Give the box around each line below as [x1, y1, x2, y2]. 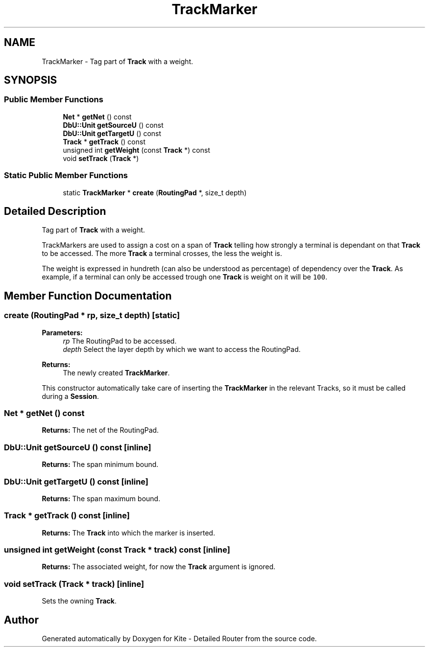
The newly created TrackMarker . [63, 368, 170, 377]
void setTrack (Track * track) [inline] [4, 579, 144, 589]
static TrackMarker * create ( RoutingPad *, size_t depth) [63, 188, 247, 197]
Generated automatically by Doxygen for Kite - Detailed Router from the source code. [42, 634, 317, 643]
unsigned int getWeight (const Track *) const [63, 145, 211, 154]
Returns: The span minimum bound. [42, 460, 159, 469]
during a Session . [42, 392, 99, 400]
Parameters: [42, 328, 83, 337]
